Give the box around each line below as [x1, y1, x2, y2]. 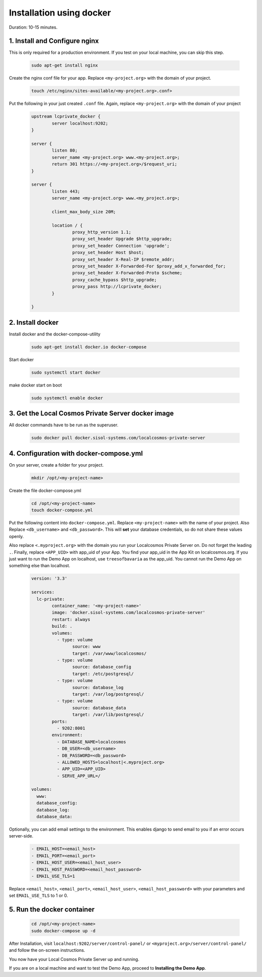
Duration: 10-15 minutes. [9, 24, 58, 30]
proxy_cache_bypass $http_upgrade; [72, 277, 157, 282]
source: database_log [72, 684, 124, 690]
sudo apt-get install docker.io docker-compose [31, 344, 147, 349]
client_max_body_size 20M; [51, 209, 116, 214]
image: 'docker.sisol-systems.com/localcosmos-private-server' [51, 610, 206, 615]
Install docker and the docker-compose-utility [9, 331, 100, 337]
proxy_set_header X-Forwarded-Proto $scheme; [72, 270, 182, 276]
